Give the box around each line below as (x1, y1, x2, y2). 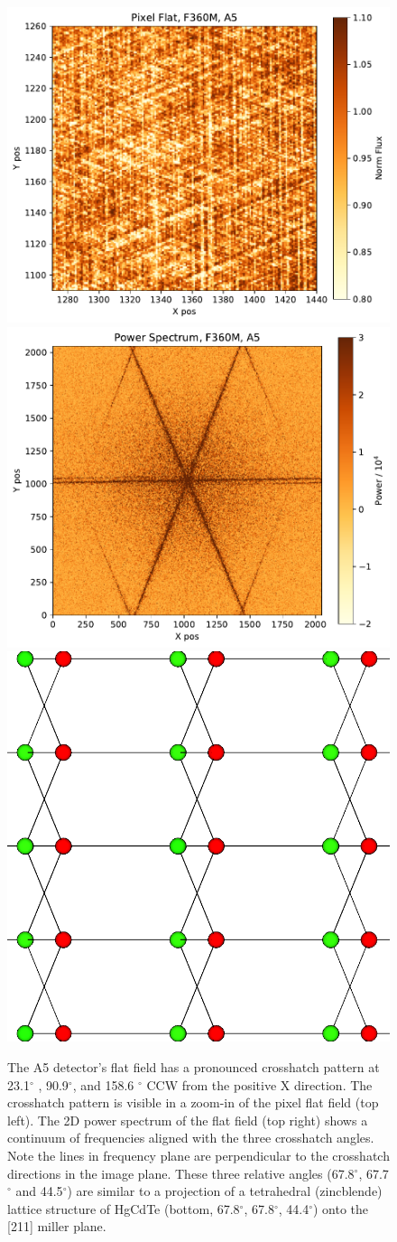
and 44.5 (15, 1181, 63, 1200)
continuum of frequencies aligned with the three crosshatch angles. (7, 1128, 374, 1147)
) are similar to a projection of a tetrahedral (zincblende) (67, 1181, 383, 1200)
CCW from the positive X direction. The (146, 1075, 373, 1094)
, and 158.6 (72, 1075, 134, 1094)
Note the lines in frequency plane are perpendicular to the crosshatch (7, 1145, 390, 1164)
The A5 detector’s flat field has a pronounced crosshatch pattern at (7, 1058, 380, 1076)
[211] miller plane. (7, 1217, 106, 1236)
